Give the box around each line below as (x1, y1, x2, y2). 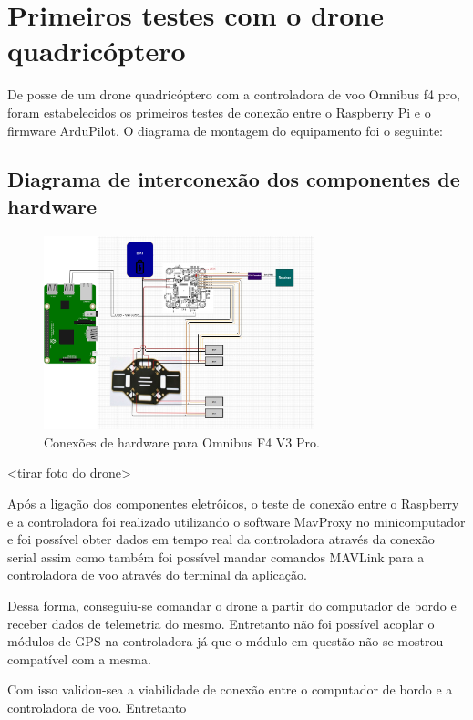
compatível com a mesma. (7, 649, 151, 668)
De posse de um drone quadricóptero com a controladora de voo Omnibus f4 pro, (7, 85, 460, 104)
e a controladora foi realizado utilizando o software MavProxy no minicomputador (7, 511, 466, 530)
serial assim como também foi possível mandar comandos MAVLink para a (7, 547, 425, 566)
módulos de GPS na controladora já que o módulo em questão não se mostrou (7, 632, 444, 651)
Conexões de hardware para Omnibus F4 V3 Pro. (44, 432, 320, 451)
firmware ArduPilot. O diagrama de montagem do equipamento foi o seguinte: (7, 120, 443, 139)
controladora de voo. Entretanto (7, 697, 187, 716)
